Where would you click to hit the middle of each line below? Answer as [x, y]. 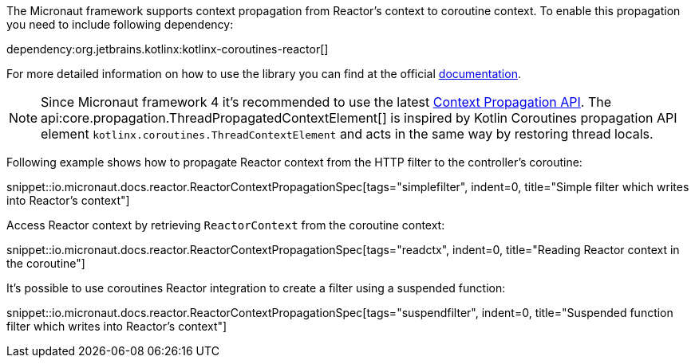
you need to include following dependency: [120, 24]
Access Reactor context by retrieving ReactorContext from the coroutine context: [226, 225]
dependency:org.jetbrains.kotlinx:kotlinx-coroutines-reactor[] [168, 49]
